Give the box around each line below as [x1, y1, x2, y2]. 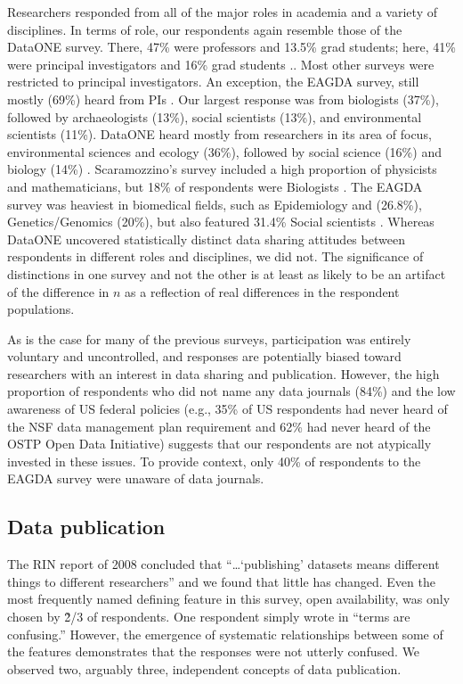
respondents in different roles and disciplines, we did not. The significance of [7, 247, 424, 266]
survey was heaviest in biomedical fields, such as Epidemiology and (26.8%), [7, 194, 422, 213]
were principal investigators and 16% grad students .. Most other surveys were [7, 54, 435, 73]
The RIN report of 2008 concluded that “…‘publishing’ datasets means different [7, 555, 440, 573]
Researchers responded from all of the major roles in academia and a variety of [7, 3, 437, 21]
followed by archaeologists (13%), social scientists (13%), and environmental [7, 107, 422, 126]
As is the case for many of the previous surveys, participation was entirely [7, 329, 411, 348]
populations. [7, 300, 75, 318]
